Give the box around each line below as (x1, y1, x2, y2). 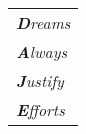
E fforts (16, 98, 65, 121)
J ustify (16, 69, 64, 92)
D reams (16, 11, 71, 34)
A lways (16, 40, 68, 63)
